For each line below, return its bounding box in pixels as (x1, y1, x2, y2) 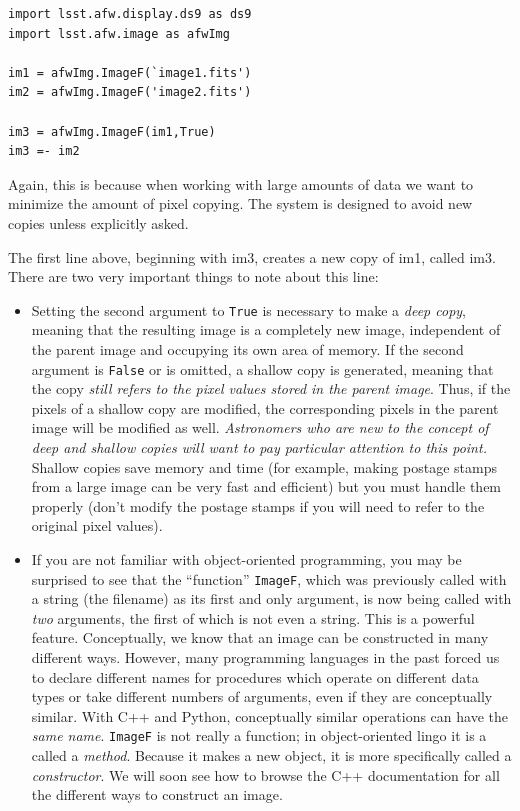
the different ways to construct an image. (31, 784, 283, 805)
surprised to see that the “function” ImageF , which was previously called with (31, 568, 507, 589)
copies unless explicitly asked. (8, 212, 189, 233)
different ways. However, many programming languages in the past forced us (31, 647, 500, 667)
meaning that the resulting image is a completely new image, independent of (31, 319, 501, 340)
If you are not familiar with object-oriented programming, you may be (31, 548, 462, 569)
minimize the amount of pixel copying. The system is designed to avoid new (8, 193, 473, 214)
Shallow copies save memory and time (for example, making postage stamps (31, 456, 497, 477)
